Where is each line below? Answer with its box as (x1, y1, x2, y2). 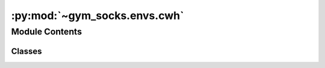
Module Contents (11, 26, 82, 37)
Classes (11, 46, 42, 56)
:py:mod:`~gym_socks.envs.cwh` (11, 9, 184, 22)
